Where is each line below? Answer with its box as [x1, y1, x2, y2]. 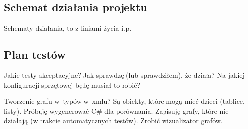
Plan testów [4, 47, 66, 62]
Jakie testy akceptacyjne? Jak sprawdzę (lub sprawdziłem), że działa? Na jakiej [4, 70, 245, 80]
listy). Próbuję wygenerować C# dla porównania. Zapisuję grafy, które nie [4, 105, 229, 116]
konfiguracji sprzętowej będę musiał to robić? [4, 79, 141, 90]
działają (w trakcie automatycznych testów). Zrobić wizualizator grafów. [4, 115, 223, 126]
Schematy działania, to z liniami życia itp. [4, 23, 132, 33]
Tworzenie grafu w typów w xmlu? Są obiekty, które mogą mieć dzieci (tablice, [4, 96, 245, 106]
